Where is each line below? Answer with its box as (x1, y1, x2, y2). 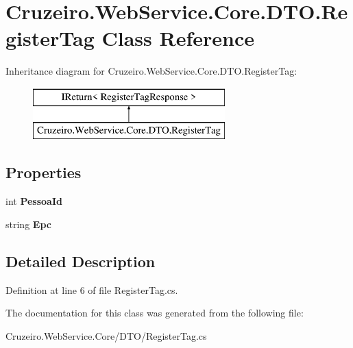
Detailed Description (5, 250, 156, 271)
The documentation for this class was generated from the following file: (5, 306, 304, 320)
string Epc (5, 216, 51, 231)
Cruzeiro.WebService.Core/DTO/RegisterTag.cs (5, 328, 207, 343)
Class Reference (101, 24, 254, 52)
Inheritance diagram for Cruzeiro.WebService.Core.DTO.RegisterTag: (5, 64, 297, 78)
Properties (5, 162, 82, 183)
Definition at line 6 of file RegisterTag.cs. (5, 282, 178, 297)
